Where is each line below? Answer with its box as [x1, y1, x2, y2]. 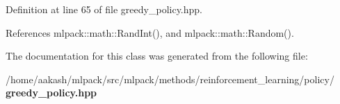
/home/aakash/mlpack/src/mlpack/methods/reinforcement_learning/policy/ [6, 71, 334, 86]
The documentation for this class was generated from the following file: [6, 49, 308, 63]
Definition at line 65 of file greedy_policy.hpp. [6, 2, 203, 16]
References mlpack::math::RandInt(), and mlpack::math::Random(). [6, 25, 294, 40]
